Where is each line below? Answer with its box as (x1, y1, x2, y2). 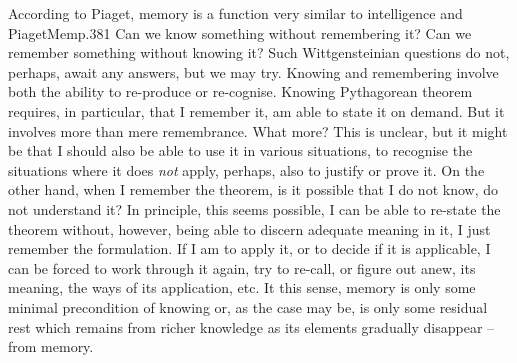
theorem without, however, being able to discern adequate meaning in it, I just (8, 218, 491, 239)
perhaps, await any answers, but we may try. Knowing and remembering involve (8, 61, 499, 82)
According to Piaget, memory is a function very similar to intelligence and (8, 3, 463, 23)
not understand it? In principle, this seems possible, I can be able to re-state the (8, 198, 501, 219)
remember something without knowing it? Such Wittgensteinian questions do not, (8, 42, 510, 63)
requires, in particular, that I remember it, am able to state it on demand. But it (8, 100, 505, 121)
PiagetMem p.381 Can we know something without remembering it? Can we (8, 22, 472, 43)
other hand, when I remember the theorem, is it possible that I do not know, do (8, 179, 498, 200)
